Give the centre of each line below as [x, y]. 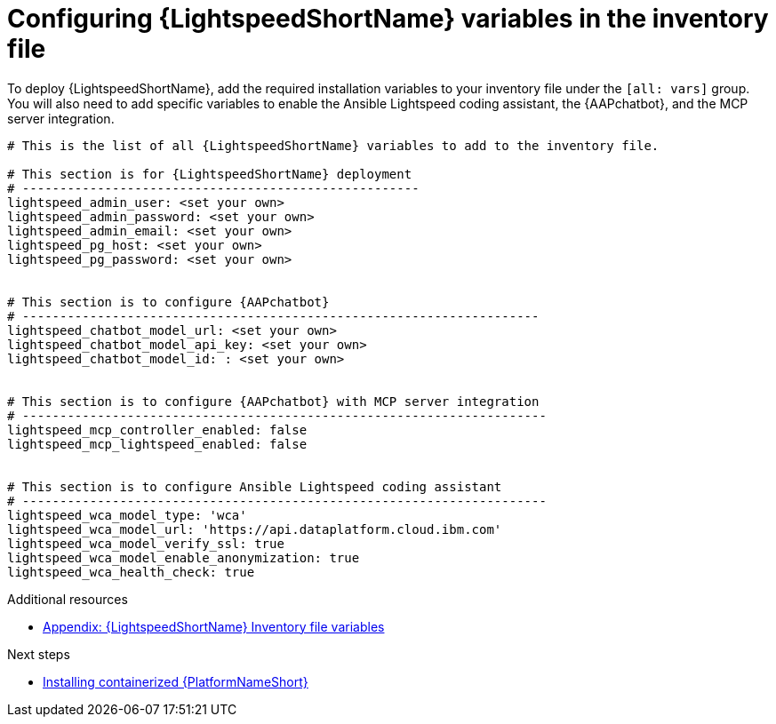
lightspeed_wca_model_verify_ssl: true [146, 543]
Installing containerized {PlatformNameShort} [176, 681]
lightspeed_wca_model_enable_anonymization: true [184, 557]
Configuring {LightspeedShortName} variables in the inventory [388, 19]
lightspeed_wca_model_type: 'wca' [127, 515]
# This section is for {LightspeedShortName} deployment [210, 174]
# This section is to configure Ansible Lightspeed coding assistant [255, 486]
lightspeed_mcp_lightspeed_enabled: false [157, 444]
